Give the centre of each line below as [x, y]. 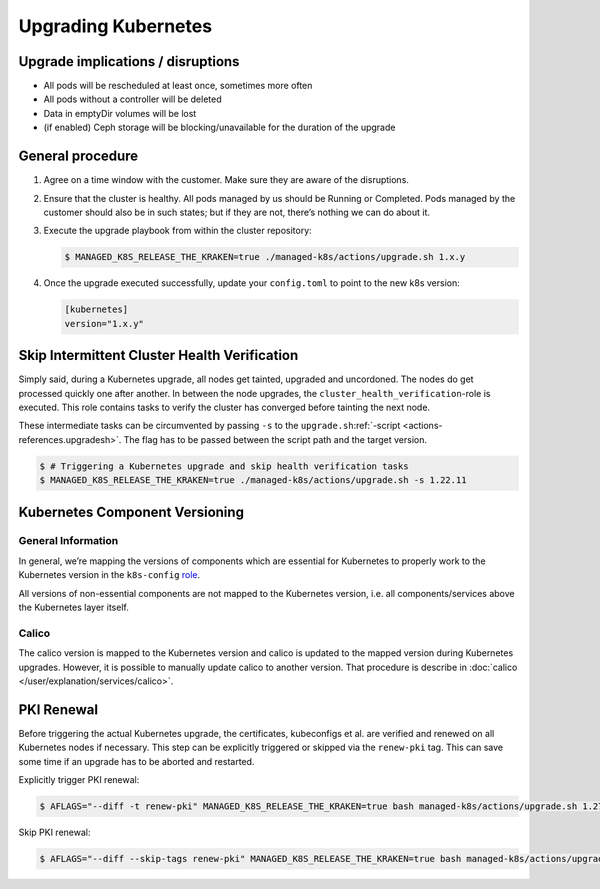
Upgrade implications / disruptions [129, 61]
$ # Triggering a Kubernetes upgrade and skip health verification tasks [224, 466]
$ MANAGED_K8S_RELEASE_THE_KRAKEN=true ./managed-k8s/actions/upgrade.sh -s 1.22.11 [253, 480]
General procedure [78, 156]
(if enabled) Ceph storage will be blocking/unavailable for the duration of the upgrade [219, 127]
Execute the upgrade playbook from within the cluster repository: [177, 231]
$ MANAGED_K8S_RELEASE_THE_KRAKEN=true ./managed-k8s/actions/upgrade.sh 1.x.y [265, 257]
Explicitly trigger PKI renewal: [79, 780]
